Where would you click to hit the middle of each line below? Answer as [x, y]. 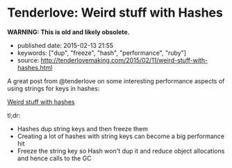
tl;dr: [14, 115]
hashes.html [35, 67]
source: [28, 60]
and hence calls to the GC [54, 158]
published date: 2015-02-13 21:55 [65, 45]
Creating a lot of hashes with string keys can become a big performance [121, 136]
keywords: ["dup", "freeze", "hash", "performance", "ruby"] [101, 53]
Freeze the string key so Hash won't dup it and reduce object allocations [121, 151]
